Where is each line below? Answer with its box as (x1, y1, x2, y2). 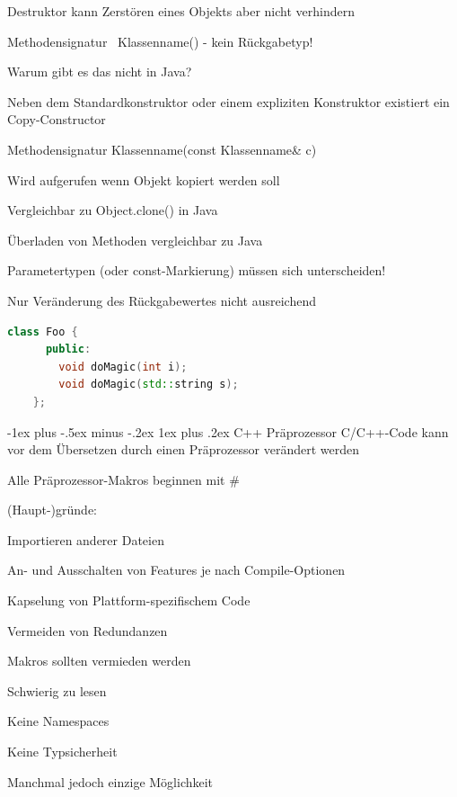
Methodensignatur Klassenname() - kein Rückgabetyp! (7, 31, 313, 50)
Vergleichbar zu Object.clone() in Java (7, 201, 218, 219)
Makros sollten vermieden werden (7, 651, 191, 670)
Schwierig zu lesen (7, 681, 107, 700)
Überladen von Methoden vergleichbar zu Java (7, 230, 263, 249)
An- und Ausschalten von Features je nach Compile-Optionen (7, 560, 346, 579)
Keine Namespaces (7, 712, 110, 730)
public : (45, 343, 92, 356)
